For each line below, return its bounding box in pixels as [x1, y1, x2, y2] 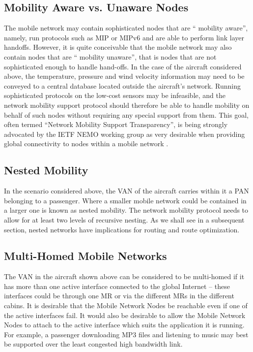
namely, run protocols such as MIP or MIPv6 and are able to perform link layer [4, 32, 244, 42]
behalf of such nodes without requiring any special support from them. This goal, [4, 109, 249, 120]
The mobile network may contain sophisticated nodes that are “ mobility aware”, [4, 23, 248, 33]
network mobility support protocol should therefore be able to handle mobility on [4, 99, 250, 110]
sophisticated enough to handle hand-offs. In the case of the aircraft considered [4, 61, 242, 71]
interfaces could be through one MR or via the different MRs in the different [4, 290, 234, 301]
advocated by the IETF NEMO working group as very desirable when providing [4, 128, 245, 139]
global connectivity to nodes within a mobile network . [4, 138, 169, 149]
